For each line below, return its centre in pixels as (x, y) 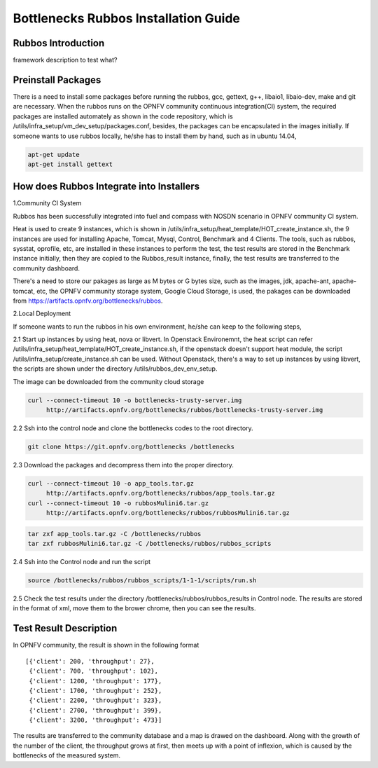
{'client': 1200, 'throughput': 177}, (96, 681)
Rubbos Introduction (59, 43)
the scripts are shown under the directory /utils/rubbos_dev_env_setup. (115, 369)
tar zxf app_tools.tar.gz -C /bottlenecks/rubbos (114, 534)
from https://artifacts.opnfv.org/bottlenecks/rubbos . (88, 301)
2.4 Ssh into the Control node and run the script (82, 562)
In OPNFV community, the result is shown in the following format (106, 645)
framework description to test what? (65, 60)
